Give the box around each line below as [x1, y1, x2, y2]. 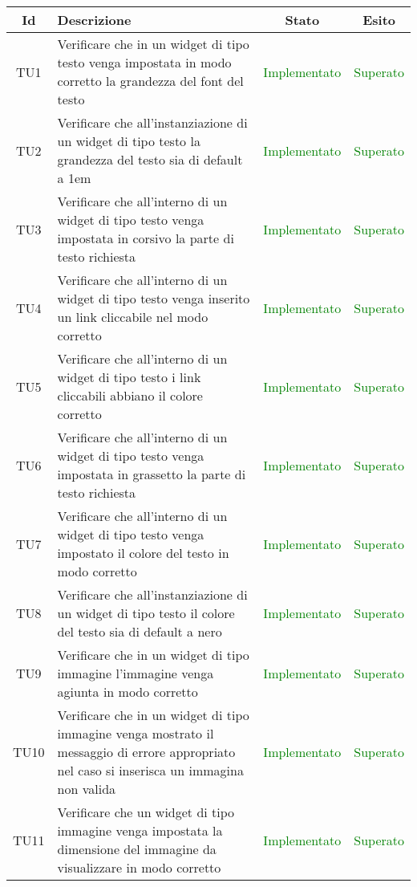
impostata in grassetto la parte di [57, 465, 246, 483]
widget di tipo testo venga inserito [57, 289, 250, 307]
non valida [57, 779, 116, 798]
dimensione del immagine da [57, 840, 217, 858]
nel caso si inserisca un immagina [57, 761, 244, 779]
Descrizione [57, 10, 132, 29]
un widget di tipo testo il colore [57, 604, 235, 622]
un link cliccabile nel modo [57, 307, 208, 326]
